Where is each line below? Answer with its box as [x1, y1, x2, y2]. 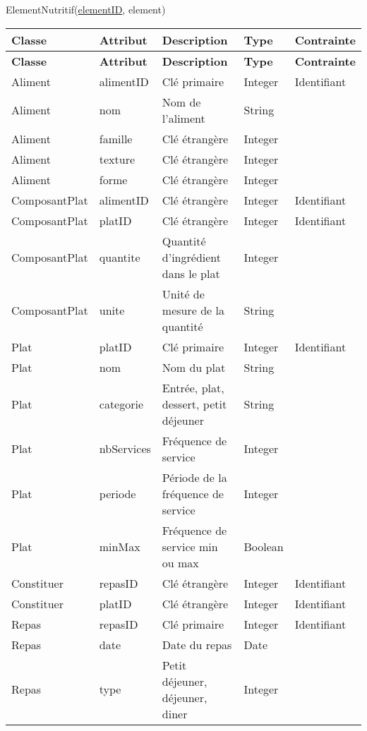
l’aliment [162, 109, 205, 126]
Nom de [162, 93, 201, 110]
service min [162, 538, 218, 555]
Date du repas [162, 636, 232, 653]
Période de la [162, 469, 227, 485]
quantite [99, 248, 140, 265]
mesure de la [162, 301, 224, 318]
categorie [99, 395, 144, 412]
